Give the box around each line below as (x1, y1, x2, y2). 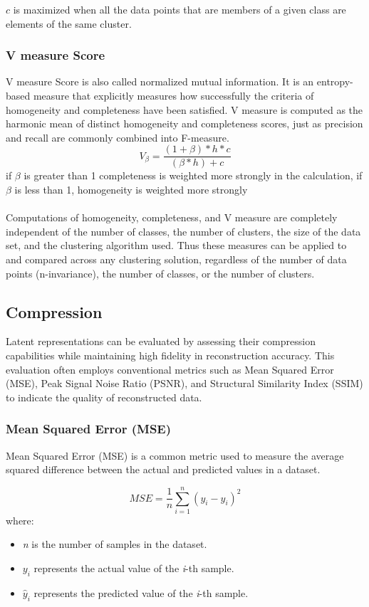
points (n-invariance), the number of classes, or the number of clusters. (6, 265, 315, 280)
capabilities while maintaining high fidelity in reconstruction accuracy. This (6, 347, 335, 362)
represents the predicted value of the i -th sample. (33, 585, 249, 600)
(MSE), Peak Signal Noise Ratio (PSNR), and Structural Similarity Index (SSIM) (6, 376, 363, 391)
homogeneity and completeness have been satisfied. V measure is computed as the (6, 102, 363, 117)
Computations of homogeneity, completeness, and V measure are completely (6, 210, 338, 225)
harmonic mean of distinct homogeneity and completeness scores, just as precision (6, 116, 363, 131)
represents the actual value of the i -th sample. (33, 561, 234, 576)
